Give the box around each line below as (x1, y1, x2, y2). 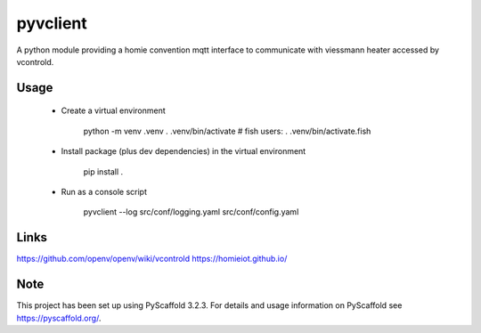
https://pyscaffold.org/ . (16, 313, 102, 323)
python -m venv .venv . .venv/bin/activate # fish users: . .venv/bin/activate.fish (83, 126, 371, 136)
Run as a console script (61, 186, 147, 197)
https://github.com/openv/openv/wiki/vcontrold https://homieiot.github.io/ (16, 254, 288, 264)
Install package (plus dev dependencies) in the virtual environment (61, 146, 306, 157)
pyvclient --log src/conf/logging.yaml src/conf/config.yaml (83, 207, 299, 217)
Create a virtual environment (61, 105, 167, 116)
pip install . (83, 166, 124, 177)
